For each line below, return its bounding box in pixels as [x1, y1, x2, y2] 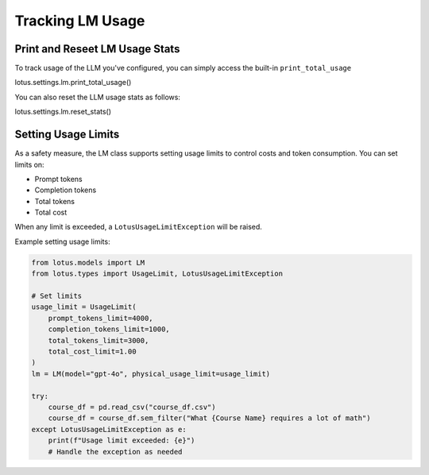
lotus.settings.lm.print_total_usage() [14, 78, 132, 87]
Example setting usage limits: [14, 237, 110, 246]
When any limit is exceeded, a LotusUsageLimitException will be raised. [14, 222, 262, 232]
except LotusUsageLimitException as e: [31, 425, 187, 434]
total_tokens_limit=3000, [48, 336, 149, 345]
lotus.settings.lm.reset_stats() [14, 107, 111, 117]
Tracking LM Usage [14, 12, 145, 29]
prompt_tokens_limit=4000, [48, 314, 154, 322]
